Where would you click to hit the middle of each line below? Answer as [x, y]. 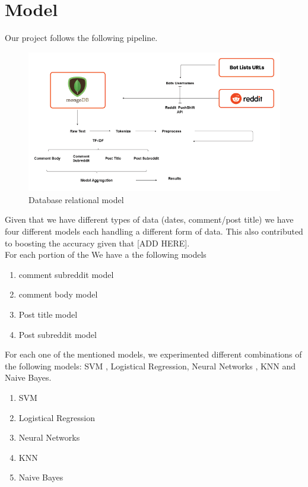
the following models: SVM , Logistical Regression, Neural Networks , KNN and [150, 366]
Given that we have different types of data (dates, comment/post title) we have [149, 219]
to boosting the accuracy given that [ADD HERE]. [97, 243]
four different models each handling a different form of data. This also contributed [154, 231]
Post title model [48, 314]
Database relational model [76, 199]
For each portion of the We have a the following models [106, 254]
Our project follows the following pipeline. [81, 38]
